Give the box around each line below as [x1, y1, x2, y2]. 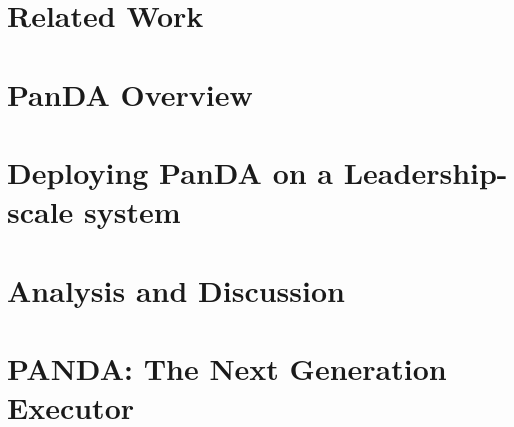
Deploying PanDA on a [7, 151, 334, 192]
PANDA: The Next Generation [7, 347, 447, 388]
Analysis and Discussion [7, 269, 345, 310]
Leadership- [343, 151, 508, 192]
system [84, 191, 181, 232]
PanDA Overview [7, 73, 253, 114]
